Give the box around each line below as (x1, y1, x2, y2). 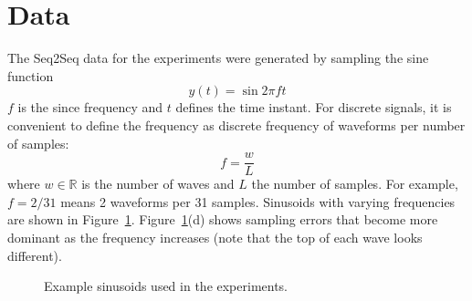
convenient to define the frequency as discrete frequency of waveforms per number (7, 115, 466, 134)
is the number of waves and (81, 174, 235, 193)
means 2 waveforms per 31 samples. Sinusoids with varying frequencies (60, 192, 456, 211)
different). (7, 245, 62, 265)
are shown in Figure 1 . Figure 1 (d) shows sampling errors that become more (7, 210, 438, 229)
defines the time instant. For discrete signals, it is (175, 98, 452, 117)
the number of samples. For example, (251, 174, 458, 193)
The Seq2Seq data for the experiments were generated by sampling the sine (7, 48, 429, 67)
